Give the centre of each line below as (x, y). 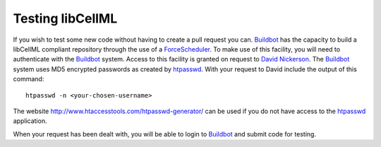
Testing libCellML (65, 18)
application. (30, 121)
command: (29, 79)
